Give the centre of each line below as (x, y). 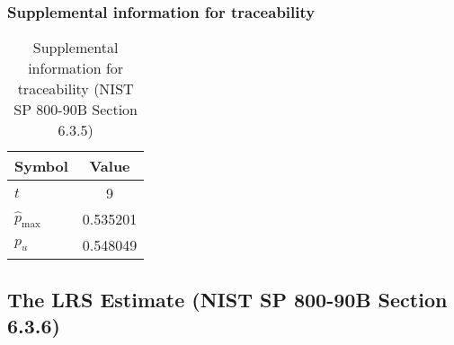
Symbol (41, 166)
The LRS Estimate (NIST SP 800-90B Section (227, 299)
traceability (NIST (76, 89)
